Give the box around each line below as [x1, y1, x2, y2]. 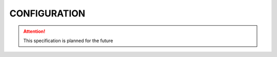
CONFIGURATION [9, 8, 86, 19]
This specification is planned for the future [23, 37, 113, 44]
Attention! [23, 28, 46, 34]
